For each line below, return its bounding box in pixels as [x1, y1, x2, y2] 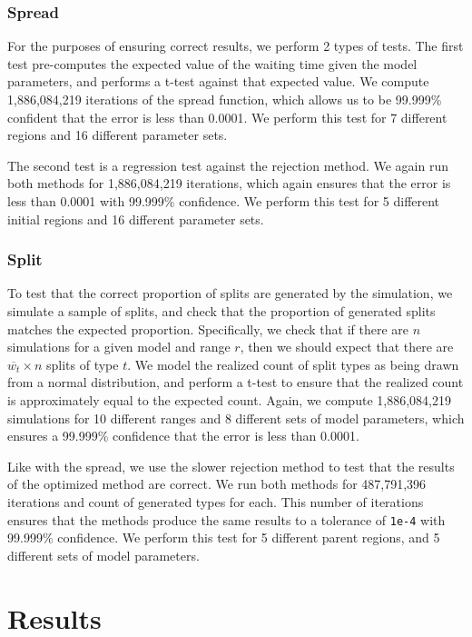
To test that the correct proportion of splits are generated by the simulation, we [7, 284, 453, 303]
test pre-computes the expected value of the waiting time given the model [7, 54, 418, 73]
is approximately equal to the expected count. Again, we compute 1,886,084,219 [7, 390, 451, 409]
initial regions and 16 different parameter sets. [7, 209, 264, 228]
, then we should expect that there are [240, 337, 454, 356]
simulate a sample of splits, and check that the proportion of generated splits [7, 301, 436, 320]
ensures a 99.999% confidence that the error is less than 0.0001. [7, 426, 359, 445]
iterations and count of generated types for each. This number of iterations [7, 492, 424, 511]
